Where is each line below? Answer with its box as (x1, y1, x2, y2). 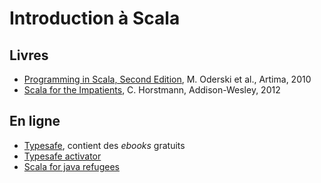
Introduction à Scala (9, 7, 181, 30)
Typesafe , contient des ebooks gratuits (23, 139, 186, 151)
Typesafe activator (23, 150, 102, 162)
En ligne (9, 113, 61, 130)
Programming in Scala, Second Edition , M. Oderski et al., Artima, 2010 (23, 73, 312, 85)
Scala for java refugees (23, 160, 120, 172)
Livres (9, 47, 49, 64)
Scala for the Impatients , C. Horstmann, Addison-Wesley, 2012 (23, 84, 281, 96)
